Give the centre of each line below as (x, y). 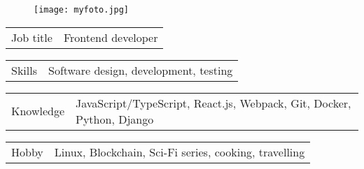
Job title (32, 37)
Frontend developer (111, 37)
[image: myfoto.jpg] (82, 10)
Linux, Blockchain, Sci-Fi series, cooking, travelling (180, 152)
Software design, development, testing (141, 70)
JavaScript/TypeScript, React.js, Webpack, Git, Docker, (213, 103)
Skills (24, 70)
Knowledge (38, 111)
